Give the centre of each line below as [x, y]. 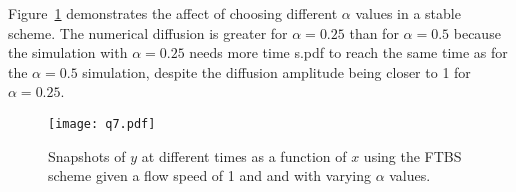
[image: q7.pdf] [102, 123]
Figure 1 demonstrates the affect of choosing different [173, 13]
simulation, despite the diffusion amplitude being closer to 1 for [276, 71]
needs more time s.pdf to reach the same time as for [348, 52]
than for [374, 32]
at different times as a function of [244, 155]
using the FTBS [412, 155]
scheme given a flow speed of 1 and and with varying [209, 175]
